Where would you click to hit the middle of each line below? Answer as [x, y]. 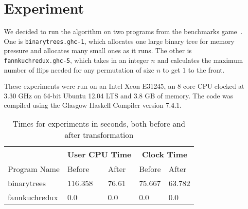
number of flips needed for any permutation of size [79, 69]
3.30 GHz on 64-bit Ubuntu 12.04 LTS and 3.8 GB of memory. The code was [119, 95]
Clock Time [165, 154]
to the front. [206, 69]
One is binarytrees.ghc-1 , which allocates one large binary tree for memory [119, 41]
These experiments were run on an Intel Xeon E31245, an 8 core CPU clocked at [124, 86]
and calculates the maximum [200, 60]
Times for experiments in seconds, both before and [99, 123]
